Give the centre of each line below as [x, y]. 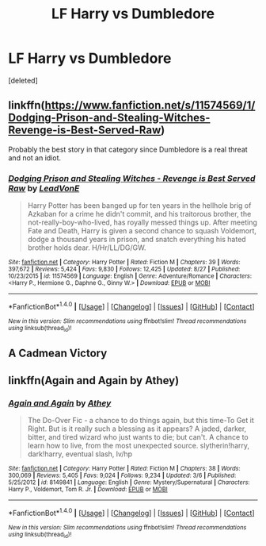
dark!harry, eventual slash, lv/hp [80, 454]
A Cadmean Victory [58, 354]
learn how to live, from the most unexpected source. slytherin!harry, [139, 446]
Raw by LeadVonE [44, 188]
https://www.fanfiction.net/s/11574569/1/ [150, 105]
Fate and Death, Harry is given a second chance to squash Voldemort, [142, 231]
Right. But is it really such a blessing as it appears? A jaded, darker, [137, 429]
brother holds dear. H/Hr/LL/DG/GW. [87, 248]
